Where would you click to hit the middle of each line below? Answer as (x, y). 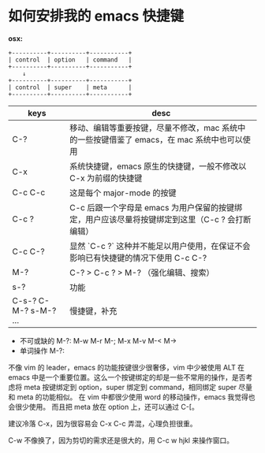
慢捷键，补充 (93, 310)
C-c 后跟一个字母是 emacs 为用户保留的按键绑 (156, 207)
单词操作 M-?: (42, 351)
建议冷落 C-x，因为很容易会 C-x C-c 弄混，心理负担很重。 (103, 423)
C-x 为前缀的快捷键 (106, 178)
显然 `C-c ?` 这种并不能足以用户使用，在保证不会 (160, 246)
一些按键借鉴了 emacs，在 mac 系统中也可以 (160, 139)
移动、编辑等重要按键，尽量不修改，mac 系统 (154, 128)
